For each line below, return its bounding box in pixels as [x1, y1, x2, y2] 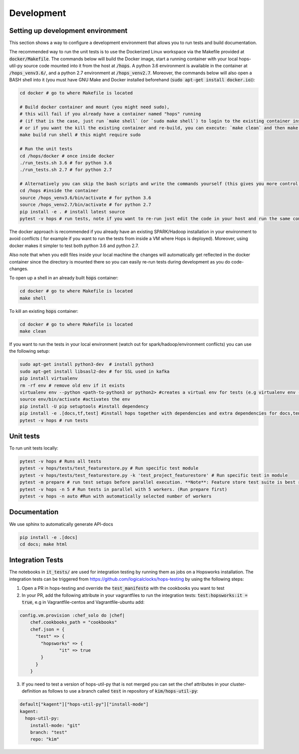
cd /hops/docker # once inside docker [19, 153, 115, 159]
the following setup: [9, 348, 50, 354]
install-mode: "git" [30, 723, 81, 728]
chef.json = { [30, 626, 65, 632]
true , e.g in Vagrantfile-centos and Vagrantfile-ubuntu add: [21, 599, 145, 605]
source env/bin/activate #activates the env [19, 397, 131, 402]
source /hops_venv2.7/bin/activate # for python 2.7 [19, 202, 151, 208]
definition [21, 688, 41, 694]
